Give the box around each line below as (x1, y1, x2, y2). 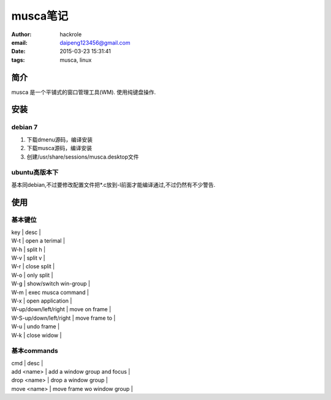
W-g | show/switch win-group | (11, 280, 90, 287)
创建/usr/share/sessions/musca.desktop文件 (26, 153, 139, 160)
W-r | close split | (11, 263, 55, 270)
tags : (11, 56, 25, 64)
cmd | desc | (11, 359, 44, 367)
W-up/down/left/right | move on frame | (11, 306, 112, 313)
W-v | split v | (11, 254, 45, 262)
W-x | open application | (11, 297, 72, 304)
